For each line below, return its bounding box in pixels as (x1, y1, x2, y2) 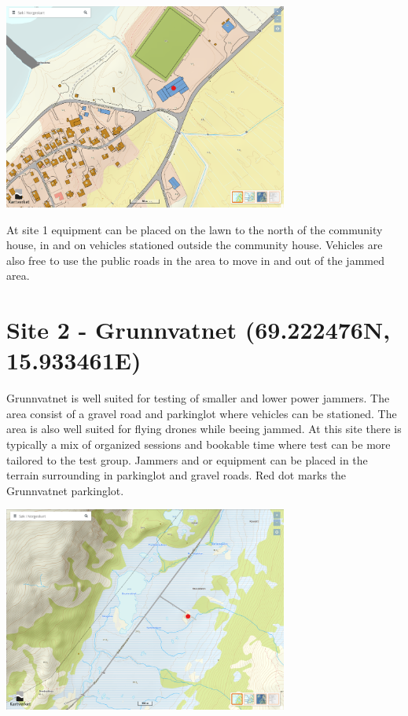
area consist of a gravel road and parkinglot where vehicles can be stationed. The (6, 405, 397, 421)
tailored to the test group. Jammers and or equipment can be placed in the (6, 451, 368, 468)
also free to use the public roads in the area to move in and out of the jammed (6, 252, 384, 268)
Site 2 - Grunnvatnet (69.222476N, (6, 314, 391, 346)
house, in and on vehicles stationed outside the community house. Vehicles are (6, 237, 383, 253)
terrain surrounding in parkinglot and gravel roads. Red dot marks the (6, 467, 347, 483)
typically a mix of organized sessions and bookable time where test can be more (6, 436, 391, 453)
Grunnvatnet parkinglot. (6, 482, 124, 498)
